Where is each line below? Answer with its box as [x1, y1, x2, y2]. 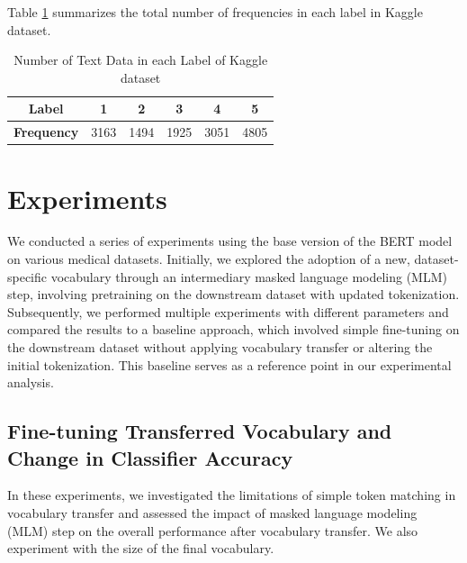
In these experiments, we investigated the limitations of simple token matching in [7, 486, 456, 504]
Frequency [13, 123, 79, 141]
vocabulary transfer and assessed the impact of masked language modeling [7, 503, 418, 522]
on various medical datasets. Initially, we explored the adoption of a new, [7, 250, 410, 268]
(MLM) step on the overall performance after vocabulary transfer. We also [7, 521, 418, 540]
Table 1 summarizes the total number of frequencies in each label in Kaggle [7, 3, 423, 21]
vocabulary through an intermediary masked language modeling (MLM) [50, 267, 447, 286]
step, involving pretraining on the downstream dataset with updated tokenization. [7, 285, 460, 304]
